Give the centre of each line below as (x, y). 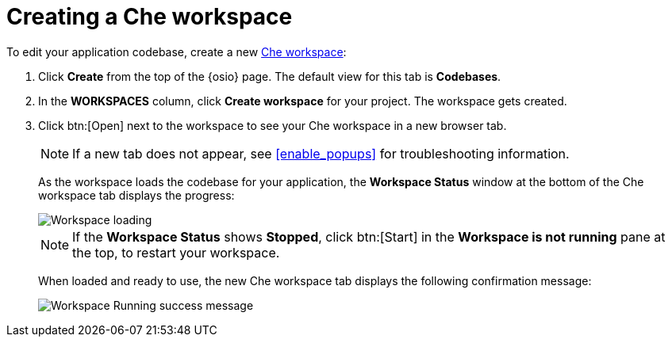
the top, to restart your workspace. (176, 252)
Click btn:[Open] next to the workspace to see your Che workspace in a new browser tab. (273, 125)
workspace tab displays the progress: (136, 195)
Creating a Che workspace (150, 17)
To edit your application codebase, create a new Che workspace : (177, 51)
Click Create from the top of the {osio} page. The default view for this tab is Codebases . (270, 76)
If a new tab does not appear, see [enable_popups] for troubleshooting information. (321, 153)
